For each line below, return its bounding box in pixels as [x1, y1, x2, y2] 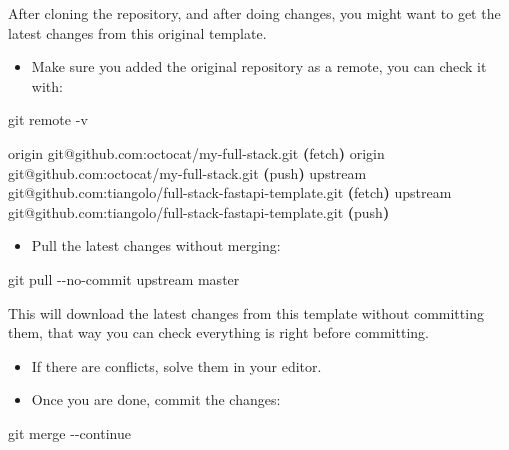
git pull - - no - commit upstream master [8, 268, 240, 289]
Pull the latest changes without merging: [31, 235, 281, 256]
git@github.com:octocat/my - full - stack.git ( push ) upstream [8, 162, 367, 183]
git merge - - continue [8, 422, 131, 443]
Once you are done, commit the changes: [31, 389, 281, 410]
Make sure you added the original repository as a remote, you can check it [31, 56, 487, 77]
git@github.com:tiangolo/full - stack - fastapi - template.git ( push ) [8, 201, 390, 222]
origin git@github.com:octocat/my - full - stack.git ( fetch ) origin [8, 142, 385, 163]
